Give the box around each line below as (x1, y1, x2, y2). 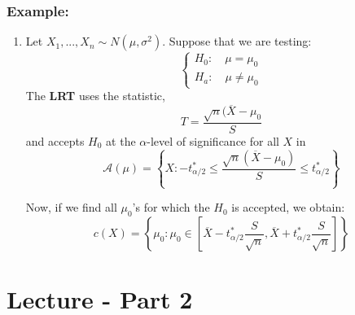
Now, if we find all (25, 199, 117, 216)
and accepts (25, 132, 85, 149)
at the (106, 132, 136, 149)
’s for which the (132, 199, 210, 216)
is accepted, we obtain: (231, 199, 345, 216)
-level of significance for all (147, 132, 279, 149)
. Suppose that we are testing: (162, 33, 312, 50)
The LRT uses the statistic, (25, 87, 165, 104)
